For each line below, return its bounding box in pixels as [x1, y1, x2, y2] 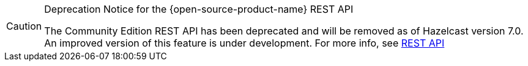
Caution [6, 20, 42, 32]
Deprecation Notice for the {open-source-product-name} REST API [44, 3, 354, 15]
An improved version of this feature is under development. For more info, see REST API [44, 37, 445, 49]
